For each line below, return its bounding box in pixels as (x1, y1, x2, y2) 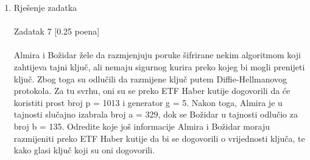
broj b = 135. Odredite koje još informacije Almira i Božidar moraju (13, 119, 270, 132)
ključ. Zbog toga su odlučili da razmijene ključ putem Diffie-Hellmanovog (13, 72, 287, 85)
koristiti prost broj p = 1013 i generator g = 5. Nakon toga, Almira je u (13, 96, 283, 108)
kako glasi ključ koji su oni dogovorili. (13, 144, 155, 156)
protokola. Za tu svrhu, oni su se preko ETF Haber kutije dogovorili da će (13, 84, 291, 97)
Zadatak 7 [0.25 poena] (13, 25, 100, 38)
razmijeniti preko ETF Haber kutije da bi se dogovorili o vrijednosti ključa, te (13, 132, 305, 144)
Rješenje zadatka (13, 1, 77, 13)
